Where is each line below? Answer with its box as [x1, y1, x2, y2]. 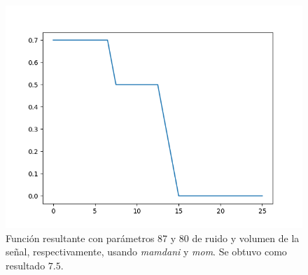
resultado [6, 258, 45, 272]
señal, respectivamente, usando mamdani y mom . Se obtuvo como [6, 244, 287, 259]
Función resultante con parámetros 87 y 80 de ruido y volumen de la [6, 230, 300, 245]
